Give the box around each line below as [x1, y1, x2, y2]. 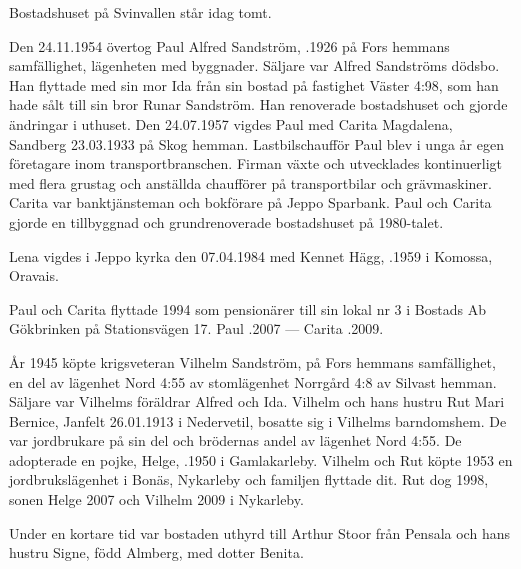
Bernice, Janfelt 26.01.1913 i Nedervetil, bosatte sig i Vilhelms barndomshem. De [9, 410, 507, 431]
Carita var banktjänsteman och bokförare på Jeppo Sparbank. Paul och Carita [9, 192, 492, 213]
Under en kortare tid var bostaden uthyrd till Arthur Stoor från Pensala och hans [9, 522, 510, 543]
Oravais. [9, 265, 59, 286]
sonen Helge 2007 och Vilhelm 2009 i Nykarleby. [9, 489, 304, 510]
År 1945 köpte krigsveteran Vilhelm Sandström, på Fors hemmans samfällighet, [9, 351, 496, 372]
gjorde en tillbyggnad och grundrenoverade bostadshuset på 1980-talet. [9, 211, 444, 232]
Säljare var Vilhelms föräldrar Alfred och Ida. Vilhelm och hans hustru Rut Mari [9, 391, 505, 412]
